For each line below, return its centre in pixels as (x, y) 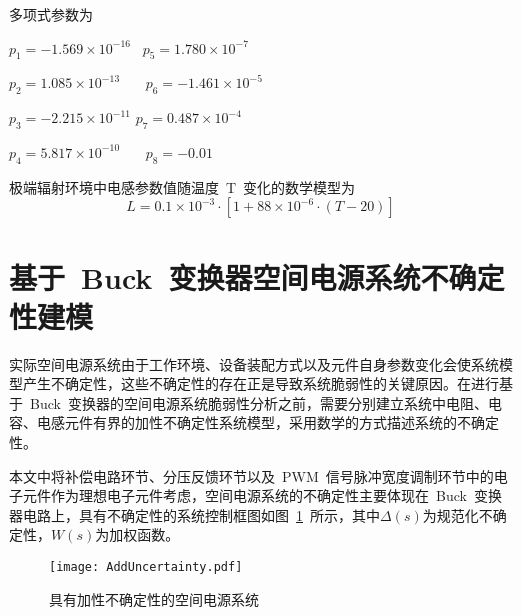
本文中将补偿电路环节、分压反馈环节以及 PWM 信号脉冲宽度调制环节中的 (251, 475)
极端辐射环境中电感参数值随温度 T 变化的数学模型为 (182, 186)
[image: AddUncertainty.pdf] (146, 567)
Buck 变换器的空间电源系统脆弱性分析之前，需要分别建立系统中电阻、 (258, 402)
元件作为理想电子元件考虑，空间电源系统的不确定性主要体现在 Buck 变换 (262, 495)
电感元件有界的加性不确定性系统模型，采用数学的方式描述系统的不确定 (267, 422)
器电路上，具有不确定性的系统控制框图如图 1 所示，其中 (194, 514)
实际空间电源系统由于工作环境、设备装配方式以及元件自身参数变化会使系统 (254, 363)
